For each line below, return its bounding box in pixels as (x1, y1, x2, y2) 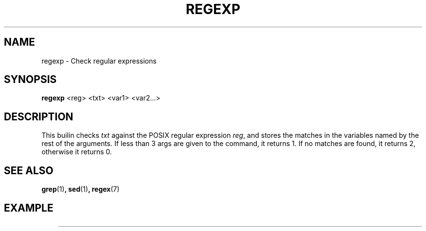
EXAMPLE (4, 201, 53, 214)
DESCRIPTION (4, 110, 73, 123)
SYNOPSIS (4, 73, 57, 86)
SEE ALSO (4, 164, 53, 177)
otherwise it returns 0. (41, 148, 112, 156)
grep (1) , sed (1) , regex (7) (41, 185, 120, 194)
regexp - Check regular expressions (41, 56, 157, 65)
